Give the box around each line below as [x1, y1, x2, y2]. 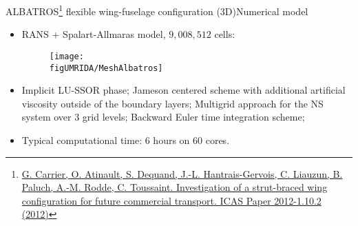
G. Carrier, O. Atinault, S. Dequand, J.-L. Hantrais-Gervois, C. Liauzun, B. [21, 166, 343, 181]
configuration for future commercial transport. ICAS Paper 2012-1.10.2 [21, 193, 322, 207]
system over [21, 110, 72, 124]
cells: [214, 27, 235, 41]
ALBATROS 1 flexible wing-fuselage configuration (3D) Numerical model [6, 2, 308, 18]
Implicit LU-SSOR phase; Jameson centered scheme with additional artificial [21, 83, 346, 97]
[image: [49, 51, 84, 61]
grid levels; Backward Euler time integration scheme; [82, 110, 305, 124]
